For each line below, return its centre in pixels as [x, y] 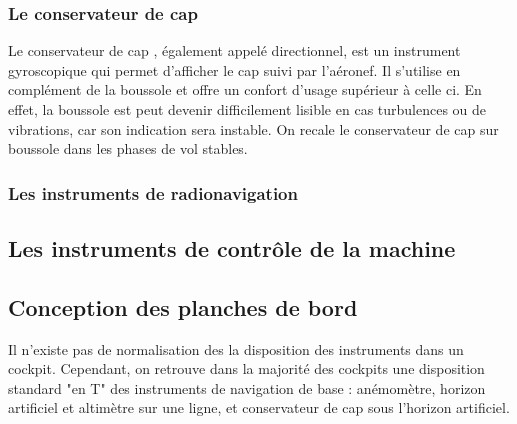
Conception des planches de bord [183, 306]
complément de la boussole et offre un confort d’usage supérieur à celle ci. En [245, 89]
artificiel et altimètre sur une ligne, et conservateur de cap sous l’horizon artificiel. [259, 407]
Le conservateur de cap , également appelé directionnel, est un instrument [234, 50]
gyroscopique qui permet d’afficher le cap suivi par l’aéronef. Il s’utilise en [234, 69]
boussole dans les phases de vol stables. [128, 148]
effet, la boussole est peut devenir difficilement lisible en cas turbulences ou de [247, 109]
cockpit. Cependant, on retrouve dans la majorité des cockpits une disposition [246, 368]
